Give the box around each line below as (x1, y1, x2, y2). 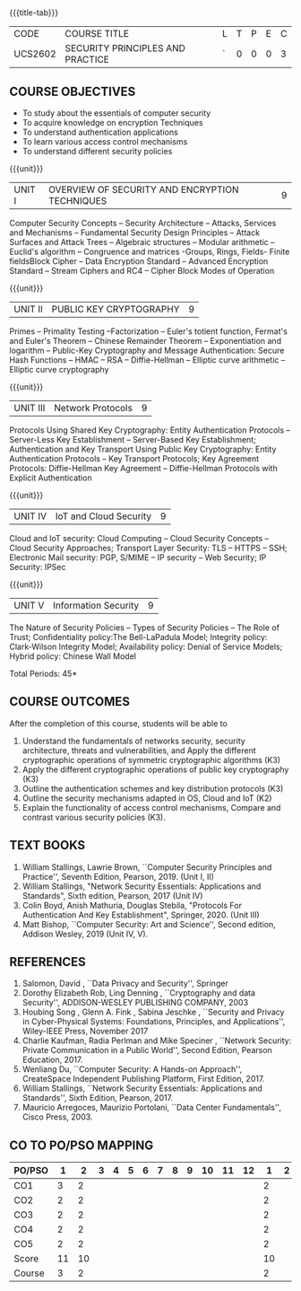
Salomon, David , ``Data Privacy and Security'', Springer (21, 978, 228, 989)
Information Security (52, 600, 140, 611)
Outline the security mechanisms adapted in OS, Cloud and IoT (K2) (21, 793, 272, 804)
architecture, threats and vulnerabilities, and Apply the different (21, 744, 257, 756)
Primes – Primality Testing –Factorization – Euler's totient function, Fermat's (9, 326, 288, 337)
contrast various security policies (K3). (21, 812, 166, 822)
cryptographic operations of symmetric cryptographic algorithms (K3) (21, 754, 280, 765)
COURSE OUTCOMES (9, 694, 131, 709)
